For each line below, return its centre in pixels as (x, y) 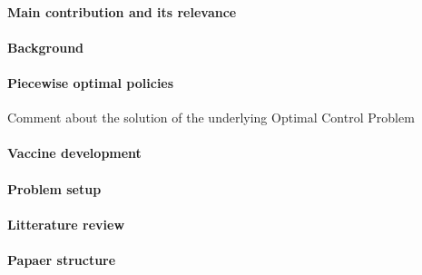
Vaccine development (74, 153)
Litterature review (66, 224)
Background (46, 47)
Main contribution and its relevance (122, 11)
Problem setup (54, 188)
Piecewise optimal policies (91, 82)
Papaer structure (62, 259)
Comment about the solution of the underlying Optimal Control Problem (211, 118)
